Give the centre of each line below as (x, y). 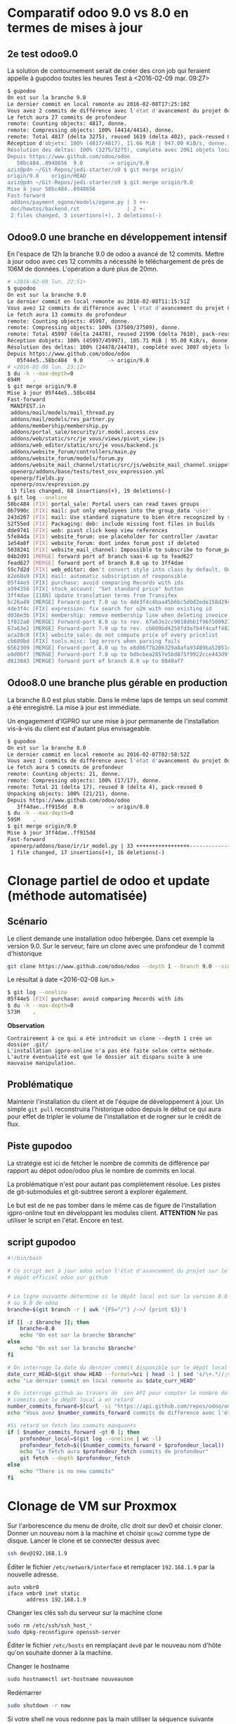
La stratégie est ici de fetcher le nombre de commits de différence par (109, 1163)
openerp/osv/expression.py (50, 484)
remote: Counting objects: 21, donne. (64, 774)
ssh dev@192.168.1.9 (38, 1553)
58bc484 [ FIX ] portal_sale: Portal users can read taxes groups (103, 504)
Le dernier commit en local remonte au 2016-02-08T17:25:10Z (99, 104)
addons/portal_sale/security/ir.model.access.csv (84, 432)
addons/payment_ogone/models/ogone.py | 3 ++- (80, 202)
